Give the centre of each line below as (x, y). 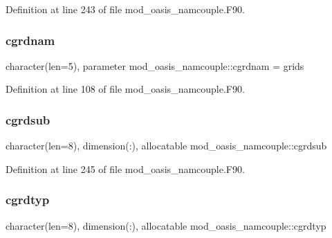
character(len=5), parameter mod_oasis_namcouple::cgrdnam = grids (155, 65)
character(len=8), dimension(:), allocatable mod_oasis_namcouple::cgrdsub (166, 146)
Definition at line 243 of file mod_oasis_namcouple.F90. (125, 9)
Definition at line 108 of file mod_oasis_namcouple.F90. (125, 89)
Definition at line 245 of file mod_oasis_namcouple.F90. (125, 168)
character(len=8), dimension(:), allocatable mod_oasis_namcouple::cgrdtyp (166, 225)
